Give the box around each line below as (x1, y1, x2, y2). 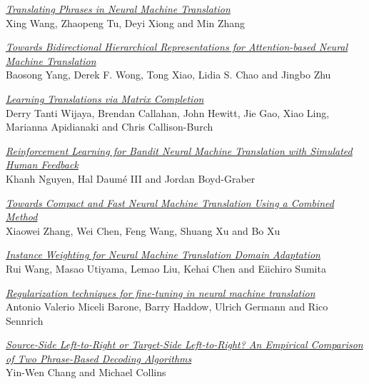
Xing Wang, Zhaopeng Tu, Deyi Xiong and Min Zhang (6, 15, 246, 30)
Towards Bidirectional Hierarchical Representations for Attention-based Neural (6, 39, 348, 54)
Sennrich (6, 313, 44, 328)
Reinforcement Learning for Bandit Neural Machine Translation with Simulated (6, 143, 353, 158)
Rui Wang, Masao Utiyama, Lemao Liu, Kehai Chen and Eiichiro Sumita (6, 261, 326, 276)
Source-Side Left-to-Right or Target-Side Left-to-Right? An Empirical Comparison (6, 337, 363, 352)
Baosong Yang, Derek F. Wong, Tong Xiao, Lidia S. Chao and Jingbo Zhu (6, 67, 331, 82)
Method (6, 209, 38, 224)
